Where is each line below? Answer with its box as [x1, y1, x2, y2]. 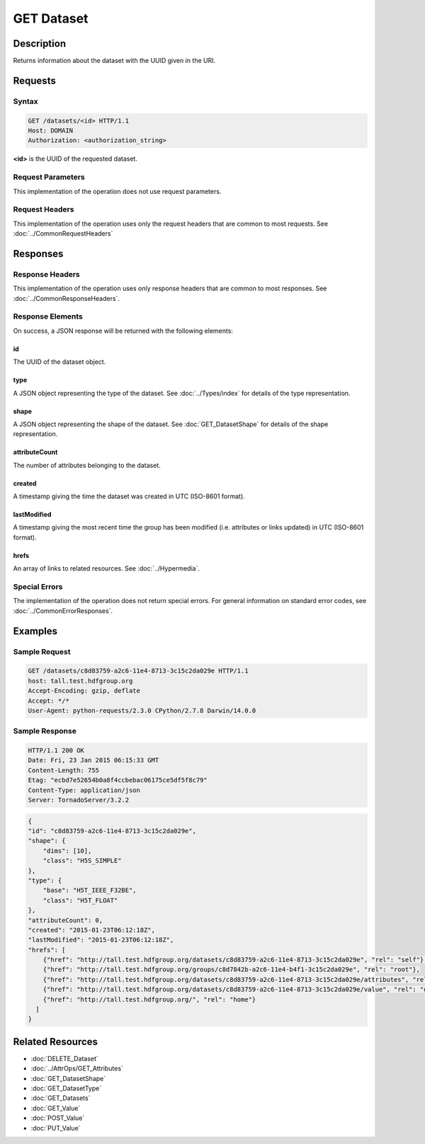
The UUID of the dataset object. [13, 357, 106, 366]
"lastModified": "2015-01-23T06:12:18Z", [28, 936, 174, 944]
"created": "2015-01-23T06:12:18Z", [28, 926, 156, 934]
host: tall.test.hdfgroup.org [28, 677, 133, 685]
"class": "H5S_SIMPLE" [42, 857, 122, 865]
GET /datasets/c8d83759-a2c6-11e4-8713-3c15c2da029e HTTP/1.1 [28, 667, 249, 675]
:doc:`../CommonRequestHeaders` [13, 229, 113, 238]
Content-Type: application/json [28, 786, 141, 794]
